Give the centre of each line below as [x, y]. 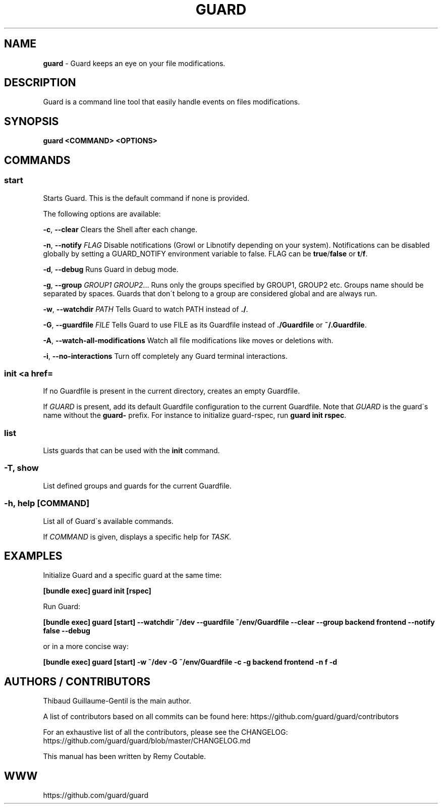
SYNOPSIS [32, 121]
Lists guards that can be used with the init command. [131, 450]
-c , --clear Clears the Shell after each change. [120, 229]
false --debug [67, 631]
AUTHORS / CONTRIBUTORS [77, 681]
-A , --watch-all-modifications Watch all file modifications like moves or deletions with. [188, 340]
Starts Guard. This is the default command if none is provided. [146, 198]
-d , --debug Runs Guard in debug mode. [111, 269]
